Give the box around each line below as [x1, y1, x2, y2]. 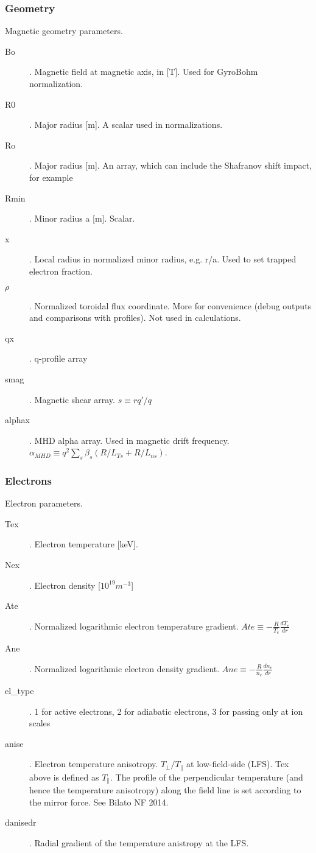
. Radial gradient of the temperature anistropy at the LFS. [29, 836, 249, 849]
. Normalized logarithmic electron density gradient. [29, 662, 220, 675]
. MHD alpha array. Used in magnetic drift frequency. [29, 434, 230, 446]
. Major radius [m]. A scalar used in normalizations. [29, 118, 223, 131]
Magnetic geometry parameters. [5, 24, 123, 37]
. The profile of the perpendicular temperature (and [110, 770, 303, 783]
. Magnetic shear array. [29, 393, 115, 405]
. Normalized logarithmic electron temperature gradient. [29, 619, 239, 632]
